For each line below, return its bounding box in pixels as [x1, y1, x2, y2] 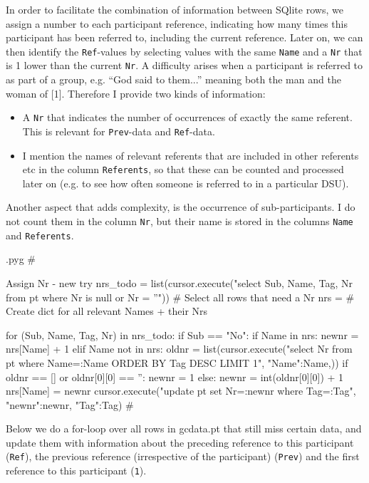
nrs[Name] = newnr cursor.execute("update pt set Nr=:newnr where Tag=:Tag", [6, 383, 356, 398]
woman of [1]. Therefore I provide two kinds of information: [6, 85, 266, 100]
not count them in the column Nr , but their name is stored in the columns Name [6, 214, 353, 229]
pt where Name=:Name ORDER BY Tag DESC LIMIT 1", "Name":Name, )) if [6, 355, 348, 370]
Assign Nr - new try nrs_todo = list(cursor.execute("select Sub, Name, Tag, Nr [6, 275, 353, 290]
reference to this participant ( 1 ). [6, 463, 147, 478]
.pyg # [6, 251, 36, 266]
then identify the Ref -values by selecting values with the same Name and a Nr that [6, 43, 363, 58]
